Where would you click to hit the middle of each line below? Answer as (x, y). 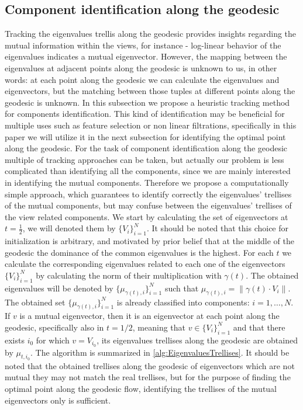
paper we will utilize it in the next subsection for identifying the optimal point (145, 136)
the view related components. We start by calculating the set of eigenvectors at (147, 216)
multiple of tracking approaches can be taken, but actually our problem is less (144, 159)
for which (53, 340)
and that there (259, 327)
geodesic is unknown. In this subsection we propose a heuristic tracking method (147, 102)
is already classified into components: (183, 302)
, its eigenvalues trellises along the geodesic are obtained (197, 340)
